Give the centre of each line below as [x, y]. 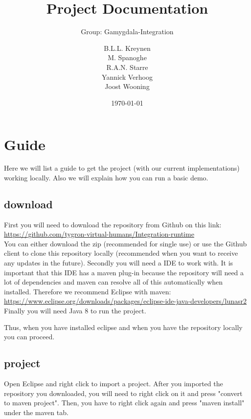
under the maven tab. [36, 412]
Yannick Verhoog [127, 77]
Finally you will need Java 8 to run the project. [75, 310]
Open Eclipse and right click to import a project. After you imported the [114, 383]
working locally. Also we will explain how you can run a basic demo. [106, 177]
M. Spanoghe [127, 57]
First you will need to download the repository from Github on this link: [113, 224]
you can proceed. [29, 337]
